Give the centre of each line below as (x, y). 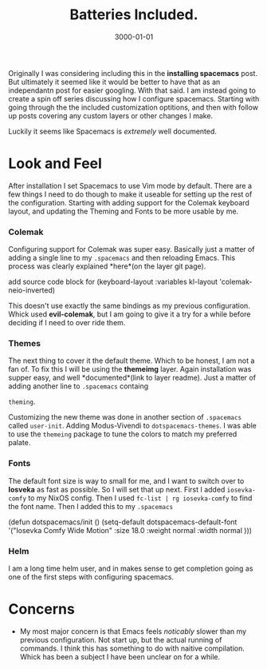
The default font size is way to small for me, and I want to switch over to (126, 480)
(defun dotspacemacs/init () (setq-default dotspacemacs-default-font (123, 522)
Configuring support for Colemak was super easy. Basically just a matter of (132, 249)
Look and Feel (55, 163)
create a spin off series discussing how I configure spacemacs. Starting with (134, 98)
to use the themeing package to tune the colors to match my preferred (123, 434)
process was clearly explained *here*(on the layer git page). (107, 266)
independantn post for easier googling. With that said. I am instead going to (132, 90)
